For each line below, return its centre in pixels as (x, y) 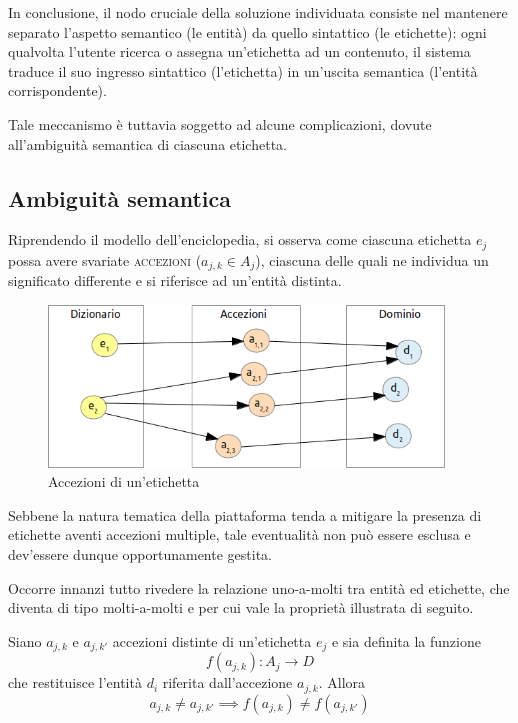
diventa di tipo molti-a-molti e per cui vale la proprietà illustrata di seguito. (241, 607)
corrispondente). (57, 90)
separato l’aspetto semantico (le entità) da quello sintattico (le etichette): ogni (247, 31)
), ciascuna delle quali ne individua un (372, 259)
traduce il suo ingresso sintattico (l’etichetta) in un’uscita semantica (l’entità (243, 70)
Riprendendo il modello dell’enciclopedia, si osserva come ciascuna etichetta (240, 239)
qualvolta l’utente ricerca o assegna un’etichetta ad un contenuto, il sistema (239, 51)
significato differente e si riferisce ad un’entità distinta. (175, 280)
